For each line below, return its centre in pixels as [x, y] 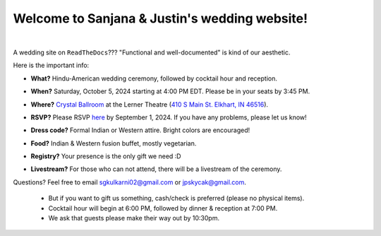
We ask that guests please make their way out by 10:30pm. [134, 218]
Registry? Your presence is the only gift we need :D [106, 156]
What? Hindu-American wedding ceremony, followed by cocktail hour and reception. [154, 78]
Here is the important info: [51, 65]
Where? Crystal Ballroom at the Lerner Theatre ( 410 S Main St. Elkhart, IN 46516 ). [149, 104]
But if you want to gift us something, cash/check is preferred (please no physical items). [176, 199]
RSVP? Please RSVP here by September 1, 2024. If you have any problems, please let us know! [169, 117]
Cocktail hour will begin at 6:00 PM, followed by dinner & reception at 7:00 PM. [163, 208]
